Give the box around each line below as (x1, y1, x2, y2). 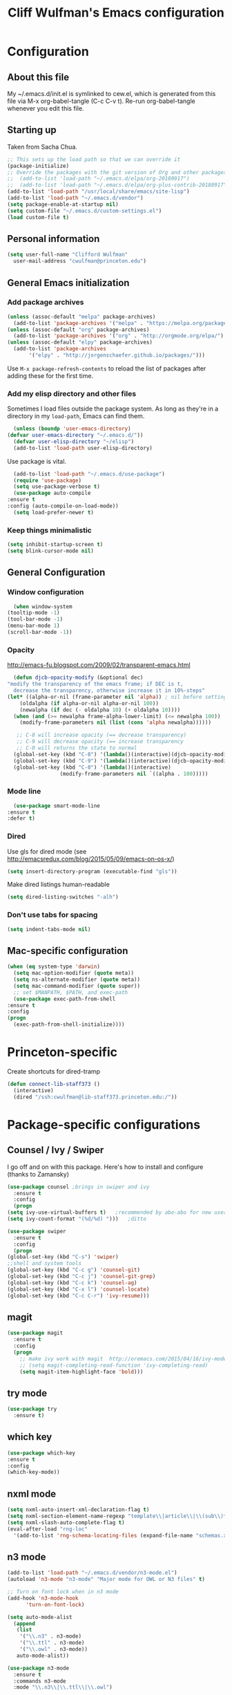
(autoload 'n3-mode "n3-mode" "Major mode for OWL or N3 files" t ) (7, 1576, 206, 1583)
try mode (7, 1387, 47, 1399)
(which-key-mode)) (7, 1469, 60, 1476)
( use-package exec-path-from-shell (13, 995, 116, 1002)
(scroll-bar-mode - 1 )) (7, 629, 72, 636)
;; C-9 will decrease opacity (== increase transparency (16, 738, 184, 745)
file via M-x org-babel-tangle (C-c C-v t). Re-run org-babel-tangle (7, 97, 195, 105)
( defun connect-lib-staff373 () (7, 1080, 100, 1088)
